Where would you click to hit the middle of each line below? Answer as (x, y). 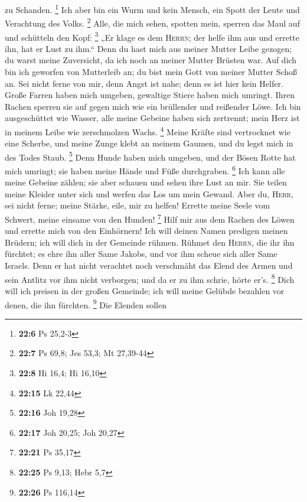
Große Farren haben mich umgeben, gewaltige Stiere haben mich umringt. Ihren (150, 95)
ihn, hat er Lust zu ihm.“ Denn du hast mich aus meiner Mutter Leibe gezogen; (148, 48)
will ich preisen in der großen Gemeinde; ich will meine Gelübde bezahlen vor (145, 290)
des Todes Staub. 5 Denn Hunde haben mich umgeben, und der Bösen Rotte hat (150, 156)
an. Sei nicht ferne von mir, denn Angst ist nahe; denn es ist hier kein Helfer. (144, 83)
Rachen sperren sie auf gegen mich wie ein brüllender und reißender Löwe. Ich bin (153, 106)
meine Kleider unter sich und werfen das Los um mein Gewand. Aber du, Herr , (149, 193)
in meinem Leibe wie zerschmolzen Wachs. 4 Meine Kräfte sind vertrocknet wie (148, 131)
